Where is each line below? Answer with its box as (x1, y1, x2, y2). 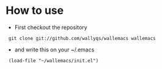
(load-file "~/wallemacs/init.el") (8, 57, 99, 64)
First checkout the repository (14, 24, 88, 31)
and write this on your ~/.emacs (14, 46, 95, 53)
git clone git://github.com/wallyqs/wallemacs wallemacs (8, 35, 156, 41)
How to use (5, 4, 64, 18)
